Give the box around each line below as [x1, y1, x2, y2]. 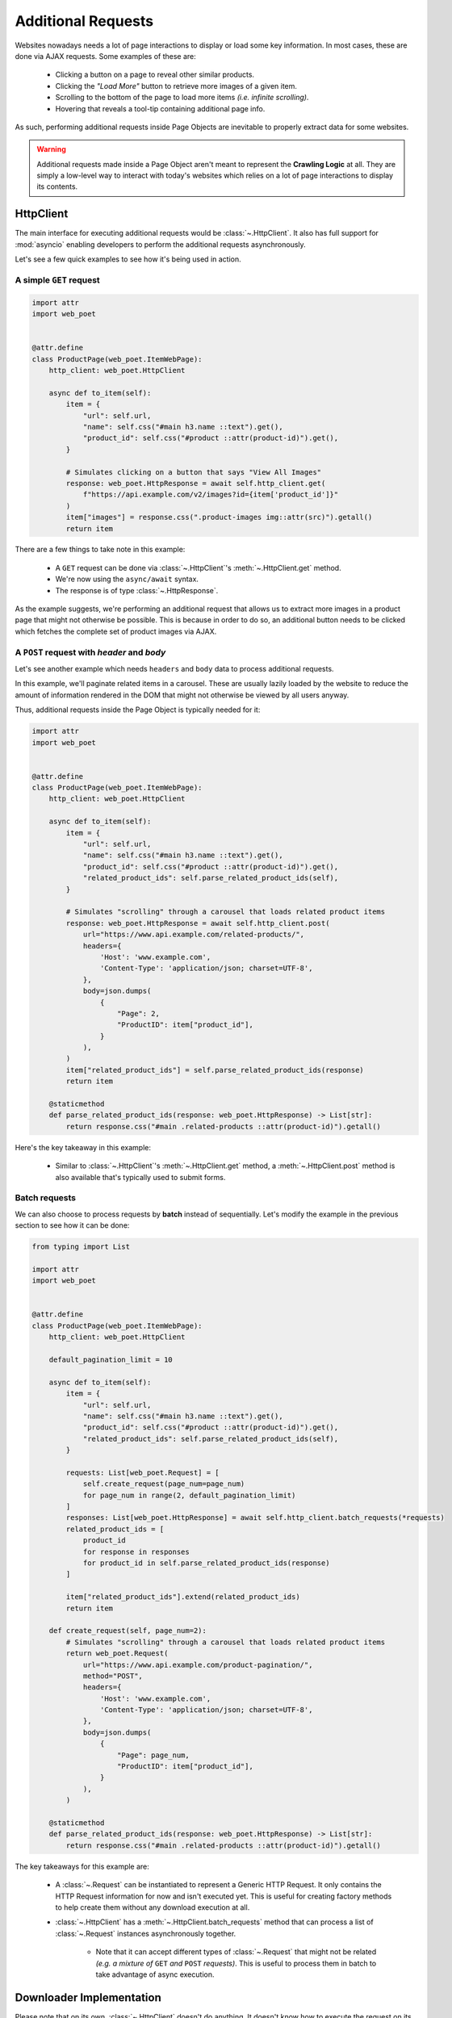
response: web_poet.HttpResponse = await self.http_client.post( [65, 919, 330, 927]
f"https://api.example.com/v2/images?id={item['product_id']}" [82, 490, 339, 500]
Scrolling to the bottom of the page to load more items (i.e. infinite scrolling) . [55, 93, 309, 103]
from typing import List [31, 1242, 131, 1251]
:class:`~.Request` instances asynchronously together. [55, 1928, 236, 1938]
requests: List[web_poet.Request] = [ [65, 1467, 220, 1477]
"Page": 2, [117, 1009, 161, 1018]
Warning [36, 144, 66, 154]
